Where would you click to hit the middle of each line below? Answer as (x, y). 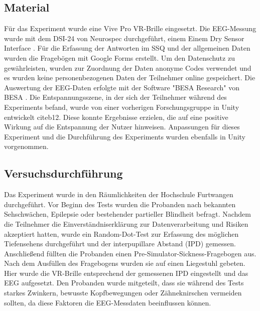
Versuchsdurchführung (63, 173)
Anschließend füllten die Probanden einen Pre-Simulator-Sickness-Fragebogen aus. (130, 253)
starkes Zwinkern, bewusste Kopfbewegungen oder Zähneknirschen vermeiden (123, 293)
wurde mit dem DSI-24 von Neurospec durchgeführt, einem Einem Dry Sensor (124, 38)
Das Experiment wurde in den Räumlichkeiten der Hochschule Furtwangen (119, 194)
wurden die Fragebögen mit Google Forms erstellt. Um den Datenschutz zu (119, 57)
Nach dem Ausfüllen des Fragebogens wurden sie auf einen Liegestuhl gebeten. (125, 263)
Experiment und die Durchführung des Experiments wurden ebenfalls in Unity (125, 136)
